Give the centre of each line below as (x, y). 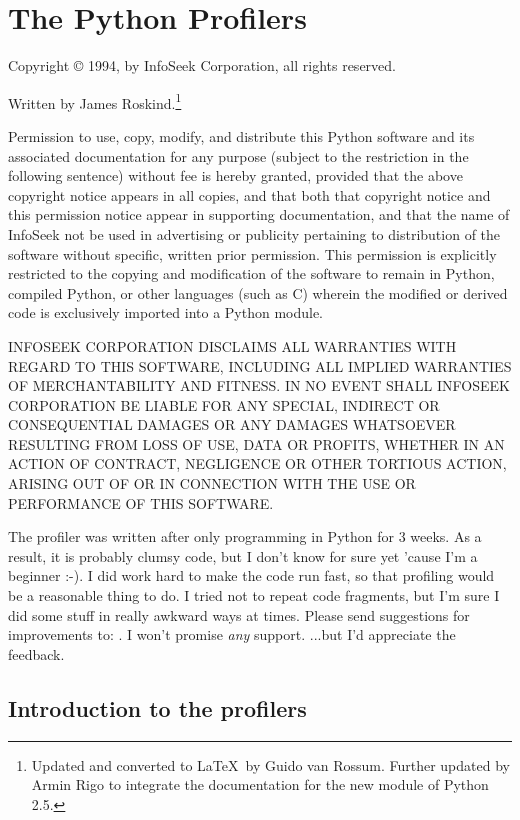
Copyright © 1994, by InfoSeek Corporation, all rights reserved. (202, 65)
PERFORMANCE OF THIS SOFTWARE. (141, 502)
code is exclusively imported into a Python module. (166, 312)
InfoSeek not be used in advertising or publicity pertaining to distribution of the (254, 233)
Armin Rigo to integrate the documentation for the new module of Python (260, 784)
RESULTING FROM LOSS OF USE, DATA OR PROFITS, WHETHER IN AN (256, 443)
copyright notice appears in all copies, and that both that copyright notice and (249, 194)
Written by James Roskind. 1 (95, 101)
